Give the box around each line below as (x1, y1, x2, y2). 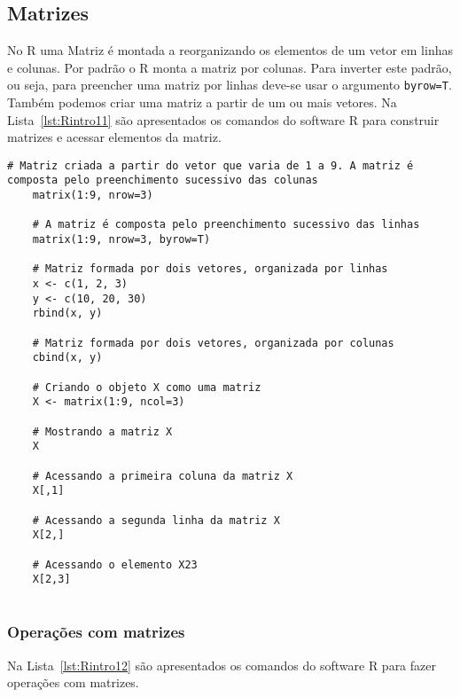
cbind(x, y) (32, 351, 103, 364)
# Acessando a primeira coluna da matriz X (32, 469, 293, 482)
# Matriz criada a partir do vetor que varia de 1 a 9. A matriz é (7, 159, 414, 172)
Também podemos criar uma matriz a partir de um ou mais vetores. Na (7, 93, 397, 112)
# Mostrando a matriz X (32, 425, 173, 438)
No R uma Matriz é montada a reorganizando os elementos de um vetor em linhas (7, 41, 453, 59)
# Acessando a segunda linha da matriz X (32, 513, 280, 527)
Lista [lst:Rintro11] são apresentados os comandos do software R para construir (7, 110, 440, 129)
